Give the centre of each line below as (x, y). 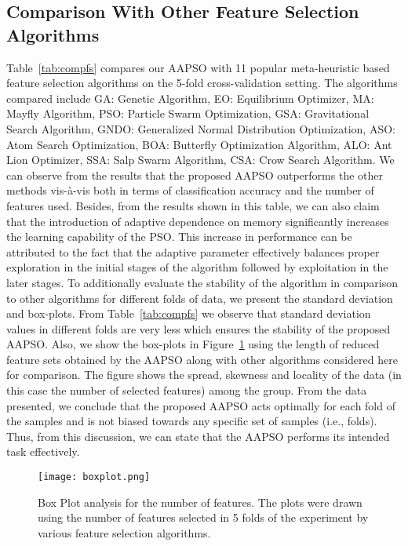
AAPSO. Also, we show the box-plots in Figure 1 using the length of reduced (193, 344)
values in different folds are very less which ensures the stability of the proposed (199, 328)
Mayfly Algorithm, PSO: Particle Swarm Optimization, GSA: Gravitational (188, 113)
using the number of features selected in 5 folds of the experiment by (203, 517)
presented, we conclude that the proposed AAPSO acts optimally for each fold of (201, 405)
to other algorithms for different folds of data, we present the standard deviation (200, 298)
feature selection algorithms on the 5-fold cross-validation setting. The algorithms (202, 83)
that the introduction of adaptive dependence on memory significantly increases (198, 221)
